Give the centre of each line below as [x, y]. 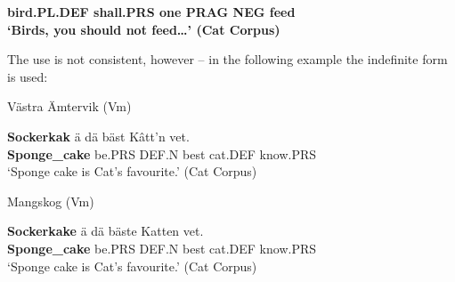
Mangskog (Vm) [51, 201]
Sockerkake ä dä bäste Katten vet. [106, 231]
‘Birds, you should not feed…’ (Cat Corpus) [144, 29]
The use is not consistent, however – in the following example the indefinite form [227, 59]
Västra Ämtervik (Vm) [69, 106]
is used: [28, 76]
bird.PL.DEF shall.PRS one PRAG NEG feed [151, 12]
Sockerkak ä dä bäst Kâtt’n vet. [98, 136]
